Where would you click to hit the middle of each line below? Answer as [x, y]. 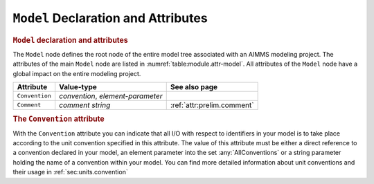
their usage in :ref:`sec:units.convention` [70, 172]
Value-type [78, 86]
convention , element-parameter [111, 95]
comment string [85, 105]
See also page [194, 86]
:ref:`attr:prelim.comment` [212, 105]
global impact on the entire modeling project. [77, 73]
